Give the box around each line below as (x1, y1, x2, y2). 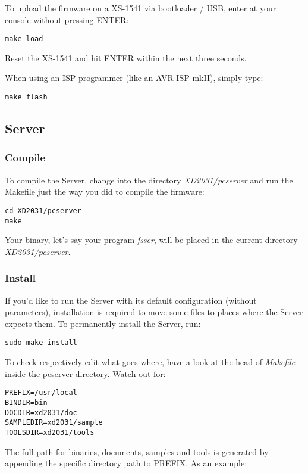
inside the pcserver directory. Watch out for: (5, 367, 166, 379)
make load (5, 35, 43, 43)
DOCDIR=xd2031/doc (5, 408, 77, 417)
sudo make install (5, 338, 77, 347)
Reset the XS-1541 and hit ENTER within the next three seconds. (5, 51, 247, 64)
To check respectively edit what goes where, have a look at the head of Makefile (5, 356, 296, 368)
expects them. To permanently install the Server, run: (5, 317, 201, 329)
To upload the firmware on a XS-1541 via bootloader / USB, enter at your (5, 2, 276, 14)
